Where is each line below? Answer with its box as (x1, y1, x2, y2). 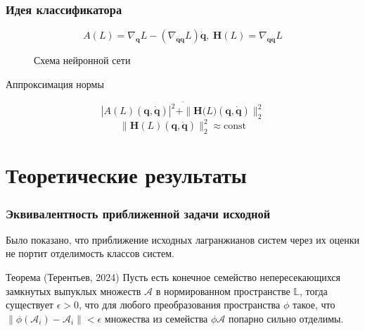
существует (6, 297, 53, 312)
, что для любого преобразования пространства (79, 297, 281, 312)
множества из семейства (104, 311, 208, 325)
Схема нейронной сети (34, 53, 131, 68)
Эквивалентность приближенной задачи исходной (6, 204, 271, 222)
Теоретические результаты (6, 161, 247, 189)
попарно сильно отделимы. (229, 311, 344, 325)
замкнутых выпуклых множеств (6, 283, 141, 298)
